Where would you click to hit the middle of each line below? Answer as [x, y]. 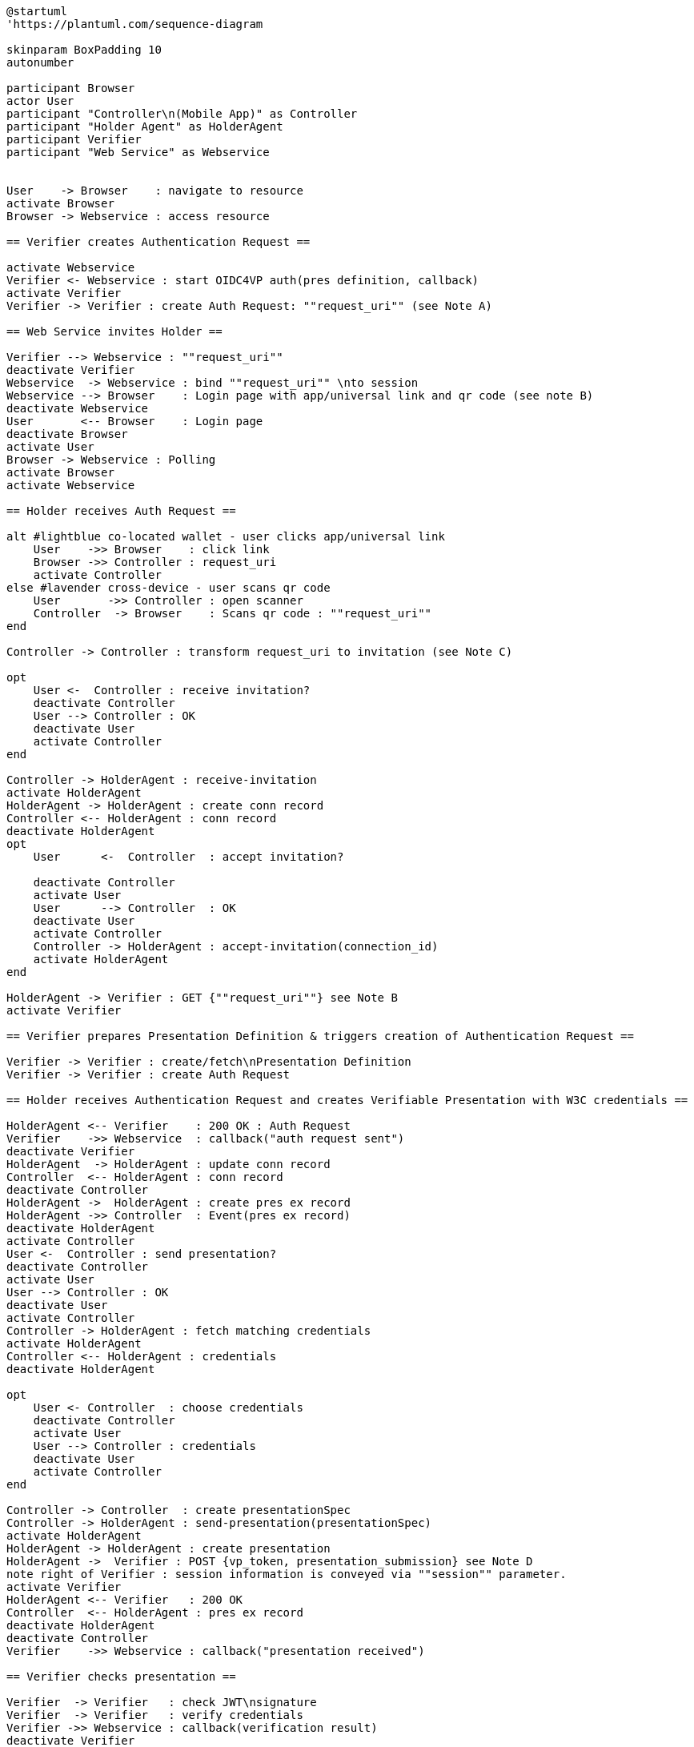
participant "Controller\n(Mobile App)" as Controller [182, 114]
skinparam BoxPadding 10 [84, 50]
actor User [40, 101]
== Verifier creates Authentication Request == [158, 242]
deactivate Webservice [78, 408]
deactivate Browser [67, 434]
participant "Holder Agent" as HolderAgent [145, 127]
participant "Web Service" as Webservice [138, 152]
